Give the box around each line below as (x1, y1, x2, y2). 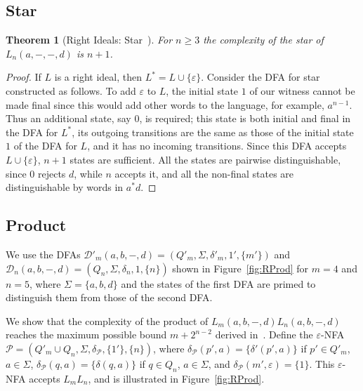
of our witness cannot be (249, 83, 355, 98)
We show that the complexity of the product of (6, 313, 209, 328)
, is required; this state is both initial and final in (139, 111, 351, 126)
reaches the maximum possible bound (6, 327, 167, 342)
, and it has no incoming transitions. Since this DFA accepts (87, 138, 347, 153)
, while (74, 166, 103, 180)
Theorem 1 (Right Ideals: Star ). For (6, 32, 173, 47)
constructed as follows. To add (6, 83, 136, 98)
